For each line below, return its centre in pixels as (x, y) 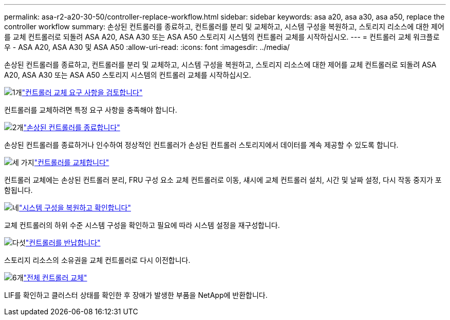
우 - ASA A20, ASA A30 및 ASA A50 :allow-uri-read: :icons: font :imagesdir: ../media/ (147, 47)
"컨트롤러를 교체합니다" (72, 162)
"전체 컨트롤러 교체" (55, 278)
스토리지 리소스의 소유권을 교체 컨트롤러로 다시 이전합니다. (97, 260)
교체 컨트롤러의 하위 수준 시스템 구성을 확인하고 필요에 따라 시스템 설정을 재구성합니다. (142, 225)
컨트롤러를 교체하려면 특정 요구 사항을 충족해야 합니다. (91, 110)
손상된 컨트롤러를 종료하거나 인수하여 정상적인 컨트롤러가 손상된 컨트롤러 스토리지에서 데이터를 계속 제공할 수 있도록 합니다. (201, 145)
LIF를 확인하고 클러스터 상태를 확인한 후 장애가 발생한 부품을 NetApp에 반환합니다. (136, 295)
